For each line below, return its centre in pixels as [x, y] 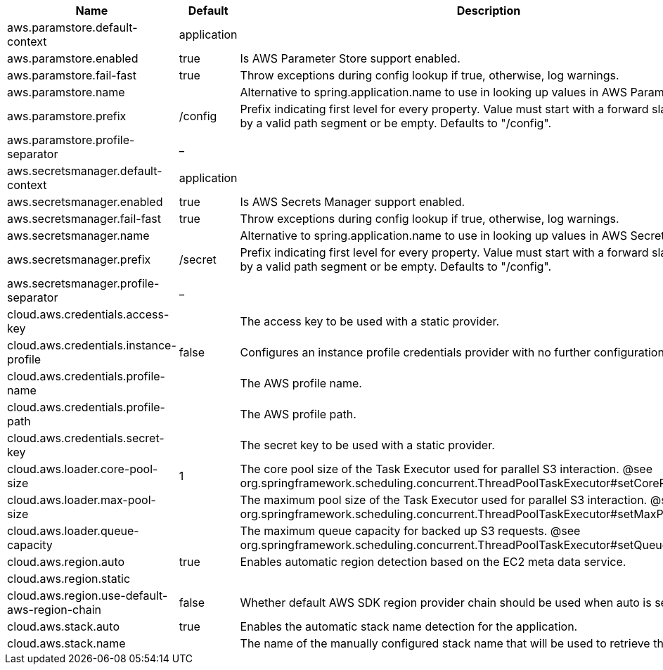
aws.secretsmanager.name [78, 236]
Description [489, 11]
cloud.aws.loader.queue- [73, 531]
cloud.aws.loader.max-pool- [82, 500]
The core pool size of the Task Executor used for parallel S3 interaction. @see [446, 469]
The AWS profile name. [301, 383]
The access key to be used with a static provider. [370, 321]
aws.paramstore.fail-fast [72, 75]
